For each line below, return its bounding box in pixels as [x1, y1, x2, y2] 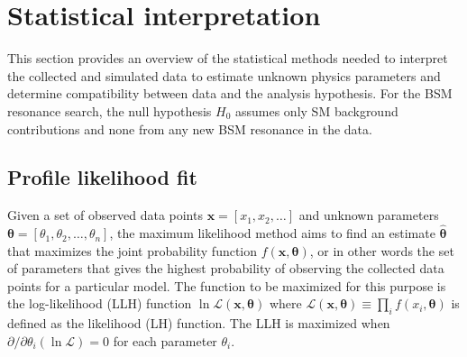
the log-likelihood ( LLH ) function [7, 294, 192, 313]
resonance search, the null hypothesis [7, 101, 212, 120]
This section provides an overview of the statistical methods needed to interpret [7, 49, 448, 68]
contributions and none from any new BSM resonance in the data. [7, 119, 372, 138]
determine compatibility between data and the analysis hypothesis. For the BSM [7, 84, 453, 103]
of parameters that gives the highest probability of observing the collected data [7, 259, 444, 278]
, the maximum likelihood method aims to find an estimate [109, 224, 435, 243]
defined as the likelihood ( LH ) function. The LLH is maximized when [7, 314, 390, 333]
